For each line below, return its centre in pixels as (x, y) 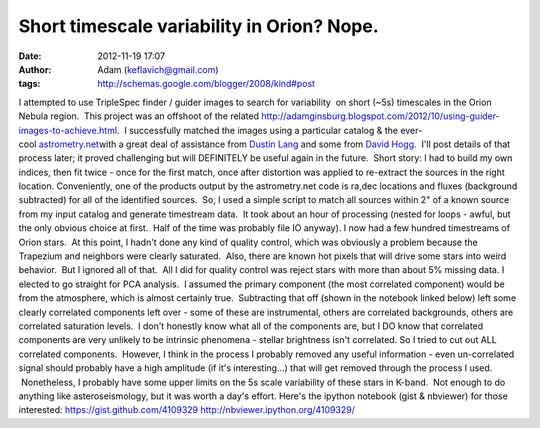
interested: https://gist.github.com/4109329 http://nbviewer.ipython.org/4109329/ (186, 410)
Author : (35, 69)
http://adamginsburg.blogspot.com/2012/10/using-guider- (380, 116)
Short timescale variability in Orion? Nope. (198, 26)
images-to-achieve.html (68, 130)
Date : (30, 56)
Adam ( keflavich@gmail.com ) (158, 69)
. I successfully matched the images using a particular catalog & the (257, 130)
